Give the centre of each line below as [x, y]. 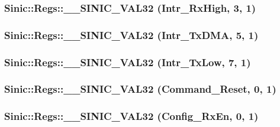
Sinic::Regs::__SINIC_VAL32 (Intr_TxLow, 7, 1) [128, 62]
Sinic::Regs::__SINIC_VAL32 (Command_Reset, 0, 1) [140, 89]
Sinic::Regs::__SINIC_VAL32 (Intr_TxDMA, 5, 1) [131, 35]
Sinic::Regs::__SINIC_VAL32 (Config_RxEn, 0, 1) [131, 116]
